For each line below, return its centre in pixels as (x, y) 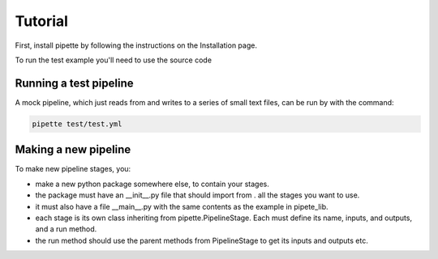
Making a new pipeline (73, 150)
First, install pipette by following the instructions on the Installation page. (136, 45)
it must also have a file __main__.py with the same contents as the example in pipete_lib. (182, 206)
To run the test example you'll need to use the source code (114, 60)
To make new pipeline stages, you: (73, 169)
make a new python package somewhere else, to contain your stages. (152, 184)
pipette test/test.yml (77, 124)
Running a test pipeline (74, 83)
